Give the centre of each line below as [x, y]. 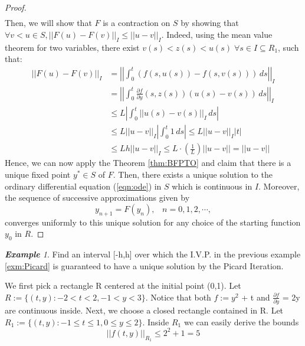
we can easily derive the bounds [241, 321]
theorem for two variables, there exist [72, 47]
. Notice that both [178, 297]
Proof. [16, 7]
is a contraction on [137, 23]
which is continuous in [212, 186]
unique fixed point [38, 174]
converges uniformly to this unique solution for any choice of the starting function [153, 222]
